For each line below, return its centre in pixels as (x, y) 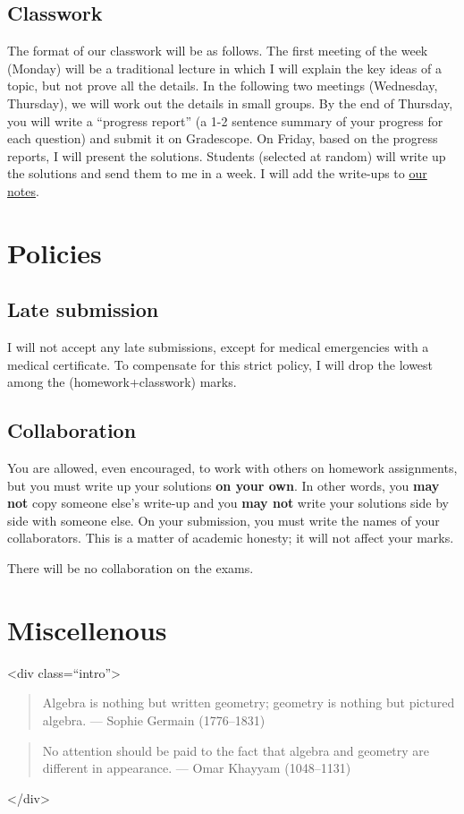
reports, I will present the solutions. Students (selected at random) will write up (227, 155)
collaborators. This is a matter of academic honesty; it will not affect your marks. (231, 538)
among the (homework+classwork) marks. (122, 382)
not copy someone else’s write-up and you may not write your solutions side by (228, 503)
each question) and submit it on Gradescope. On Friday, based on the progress (223, 138)
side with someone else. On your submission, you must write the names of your (224, 520)
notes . (23, 190)
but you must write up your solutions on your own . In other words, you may (224, 485)
